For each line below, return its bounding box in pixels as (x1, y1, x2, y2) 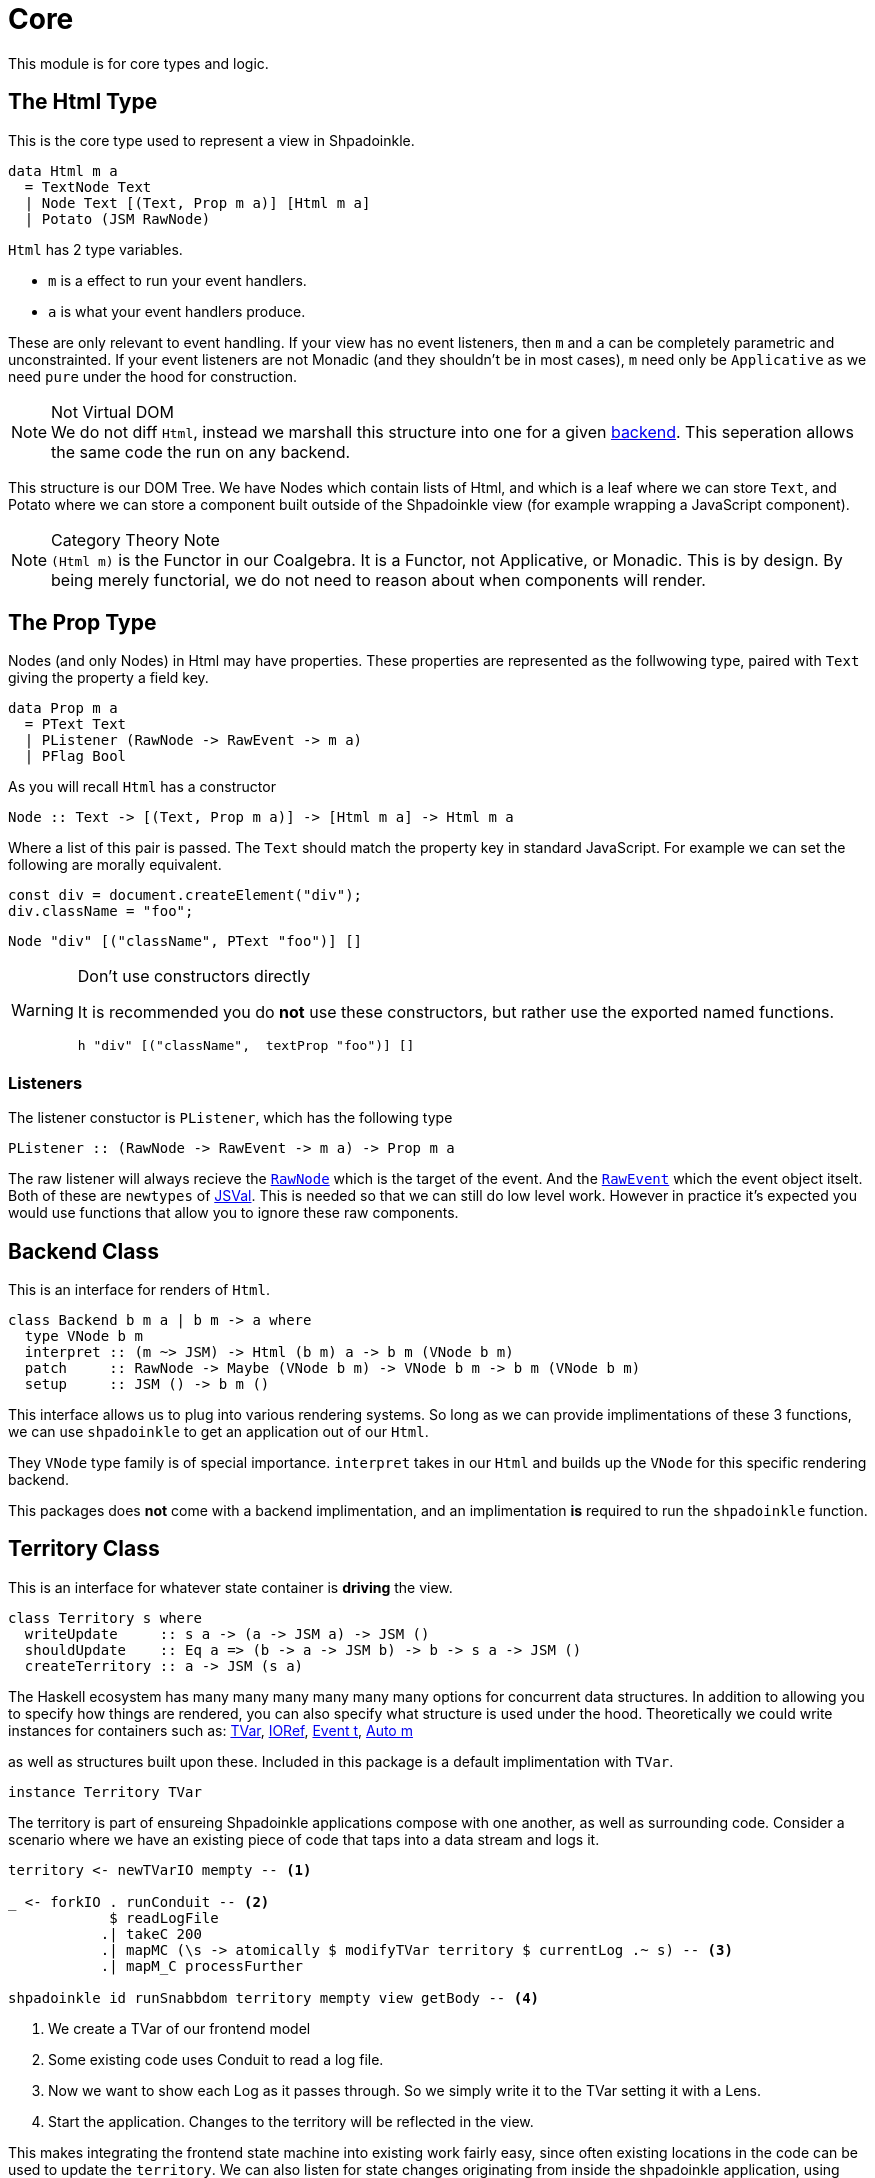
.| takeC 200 (100, 1925, 202, 1942)
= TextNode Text (24, 178, 152, 195)
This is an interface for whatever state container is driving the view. (8, 1578, 453, 1596)
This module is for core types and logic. (8, 54, 269, 72)
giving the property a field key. (8, 669, 209, 687)
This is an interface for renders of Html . (8, 1281, 270, 1299)
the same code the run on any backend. (51, 441, 351, 462)
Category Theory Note (51, 529, 220, 550)
